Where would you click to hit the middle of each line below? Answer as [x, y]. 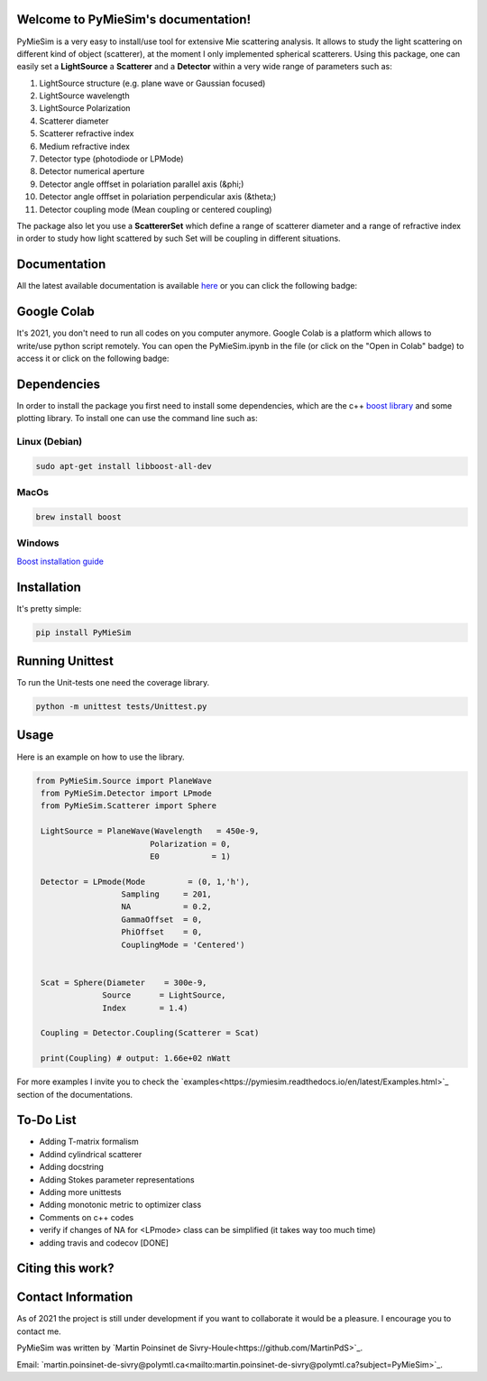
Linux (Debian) [50, 442]
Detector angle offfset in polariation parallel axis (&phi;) [142, 184]
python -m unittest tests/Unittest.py [121, 707]
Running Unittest [65, 661]
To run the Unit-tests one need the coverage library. [113, 683]
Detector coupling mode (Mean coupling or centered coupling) [156, 209]
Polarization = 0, [190, 844]
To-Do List [46, 1120]
